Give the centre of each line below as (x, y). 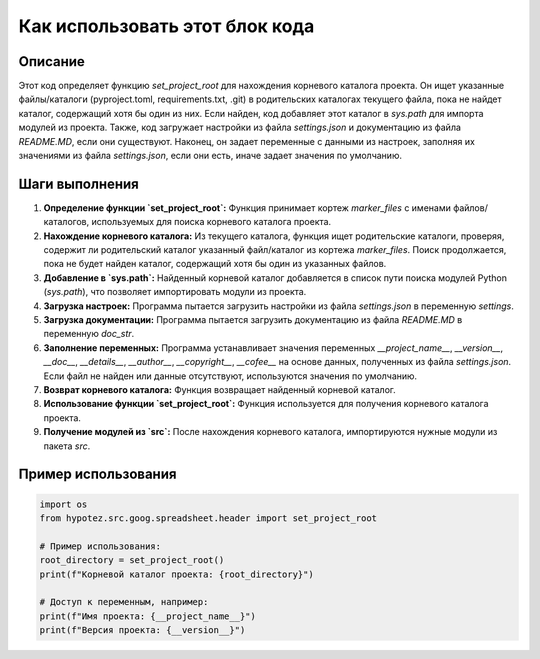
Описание (51, 61)
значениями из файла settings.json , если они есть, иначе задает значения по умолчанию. (210, 156)
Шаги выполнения (78, 183)
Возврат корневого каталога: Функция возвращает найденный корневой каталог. (220, 389)
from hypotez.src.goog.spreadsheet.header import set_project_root (208, 518)
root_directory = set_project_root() (132, 560)
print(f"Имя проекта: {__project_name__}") (148, 616)
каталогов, (66, 222)
